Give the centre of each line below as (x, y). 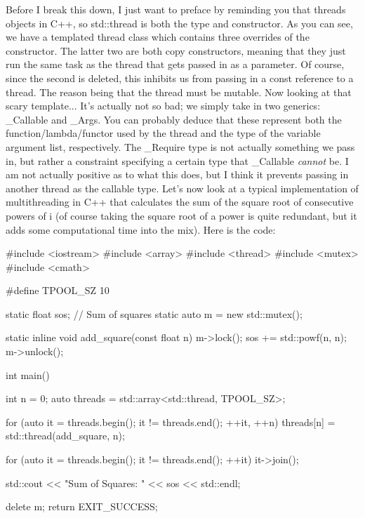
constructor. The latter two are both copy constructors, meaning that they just (176, 50)
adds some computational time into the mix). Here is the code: (141, 229)
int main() (28, 374)
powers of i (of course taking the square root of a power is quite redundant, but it (181, 215)
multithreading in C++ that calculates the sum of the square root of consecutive (180, 202)
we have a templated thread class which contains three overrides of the (158, 37)
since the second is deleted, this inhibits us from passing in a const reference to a (180, 78)
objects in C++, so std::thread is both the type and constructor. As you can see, (179, 23)
